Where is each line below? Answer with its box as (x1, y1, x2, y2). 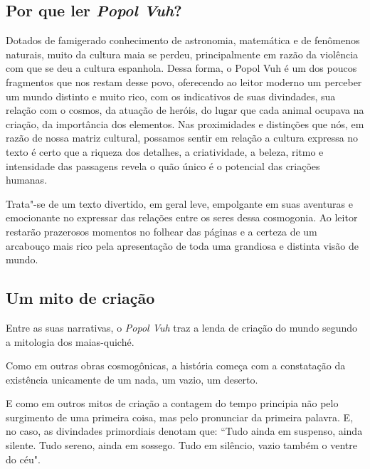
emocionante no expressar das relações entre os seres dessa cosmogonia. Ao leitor (6, 210, 358, 225)
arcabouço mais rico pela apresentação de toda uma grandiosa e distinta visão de (6, 238, 359, 253)
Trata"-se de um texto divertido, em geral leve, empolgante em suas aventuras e (6, 196, 353, 211)
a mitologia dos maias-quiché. (6, 334, 134, 349)
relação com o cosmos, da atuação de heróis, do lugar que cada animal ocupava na (6, 102, 364, 117)
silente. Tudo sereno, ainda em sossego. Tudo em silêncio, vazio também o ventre (6, 438, 357, 453)
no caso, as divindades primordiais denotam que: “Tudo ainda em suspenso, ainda (6, 423, 363, 438)
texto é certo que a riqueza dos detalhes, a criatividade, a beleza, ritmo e (6, 144, 324, 159)
